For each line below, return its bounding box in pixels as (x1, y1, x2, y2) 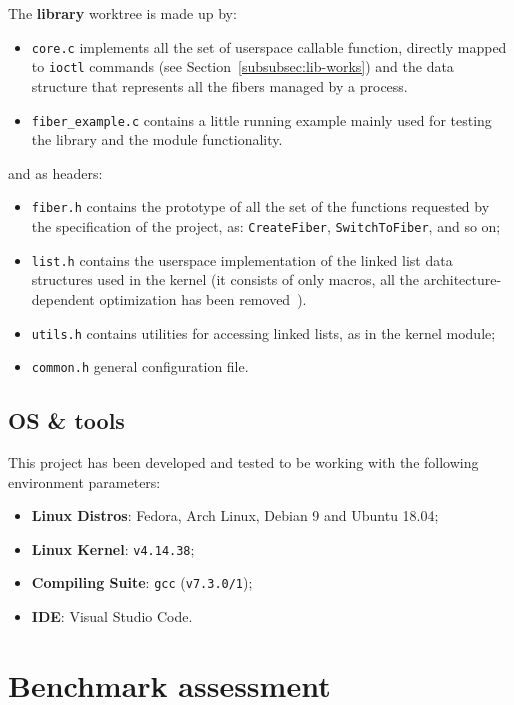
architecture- (423, 269, 502, 290)
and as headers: (8, 162, 103, 183)
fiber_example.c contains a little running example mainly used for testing (31, 109, 492, 130)
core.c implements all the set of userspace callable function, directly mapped (31, 36, 507, 57)
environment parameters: (8, 471, 161, 492)
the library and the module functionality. (31, 129, 283, 150)
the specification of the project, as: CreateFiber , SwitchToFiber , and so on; (31, 216, 501, 236)
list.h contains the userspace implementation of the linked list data (31, 249, 453, 270)
